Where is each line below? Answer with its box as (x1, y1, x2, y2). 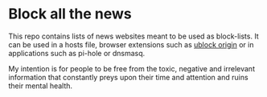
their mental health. (8, 81, 73, 91)
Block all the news (8, 5, 132, 23)
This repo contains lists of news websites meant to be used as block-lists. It (8, 31, 259, 41)
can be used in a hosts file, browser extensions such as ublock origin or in (8, 39, 254, 49)
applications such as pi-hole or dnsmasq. (8, 48, 146, 58)
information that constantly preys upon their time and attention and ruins (8, 72, 249, 82)
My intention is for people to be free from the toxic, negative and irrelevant (8, 63, 256, 73)
